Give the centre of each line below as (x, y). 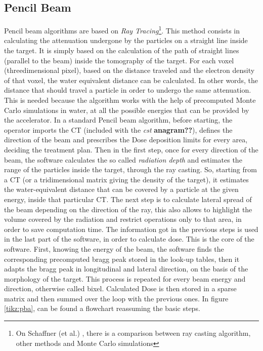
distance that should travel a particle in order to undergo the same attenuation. (128, 90)
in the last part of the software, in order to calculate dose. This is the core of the (129, 239)
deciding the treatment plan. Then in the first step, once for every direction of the (131, 149)
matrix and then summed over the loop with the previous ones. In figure (116, 298)
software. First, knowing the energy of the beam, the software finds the (114, 248)
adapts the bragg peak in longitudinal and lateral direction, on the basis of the (126, 269)
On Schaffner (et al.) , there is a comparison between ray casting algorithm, (133, 333)
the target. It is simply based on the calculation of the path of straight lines (122, 50)
